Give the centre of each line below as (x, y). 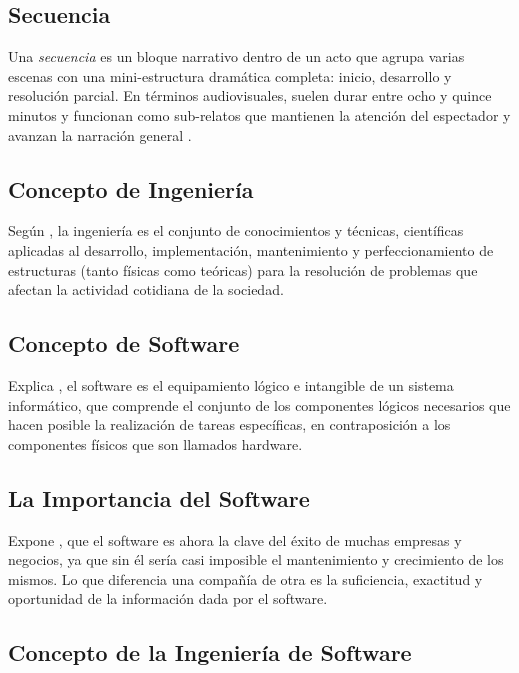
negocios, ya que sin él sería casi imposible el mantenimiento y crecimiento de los (256, 559)
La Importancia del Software (159, 497)
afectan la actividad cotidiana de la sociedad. (146, 289)
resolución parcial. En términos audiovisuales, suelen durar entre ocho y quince (250, 95)
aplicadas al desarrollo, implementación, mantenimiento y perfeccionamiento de (251, 249)
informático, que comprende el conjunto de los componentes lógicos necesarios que (259, 404)
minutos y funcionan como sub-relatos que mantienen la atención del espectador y (259, 114)
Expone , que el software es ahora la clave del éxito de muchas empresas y (235, 539)
